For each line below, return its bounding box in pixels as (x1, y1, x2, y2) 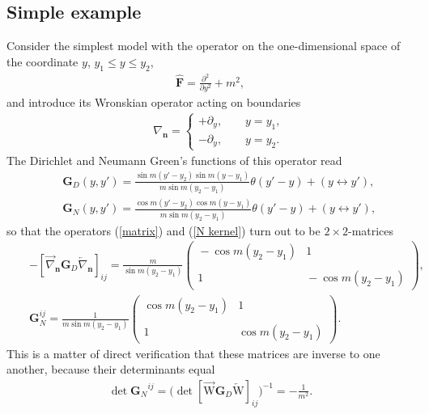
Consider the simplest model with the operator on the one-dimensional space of (6, 37, 401, 54)
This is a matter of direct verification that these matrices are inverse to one (6, 344, 380, 361)
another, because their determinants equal (6, 361, 215, 378)
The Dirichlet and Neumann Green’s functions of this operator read (6, 151, 342, 168)
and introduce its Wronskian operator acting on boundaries (6, 94, 301, 111)
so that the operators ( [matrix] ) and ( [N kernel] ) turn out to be (6, 222, 321, 239)
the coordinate (6, 53, 79, 70)
